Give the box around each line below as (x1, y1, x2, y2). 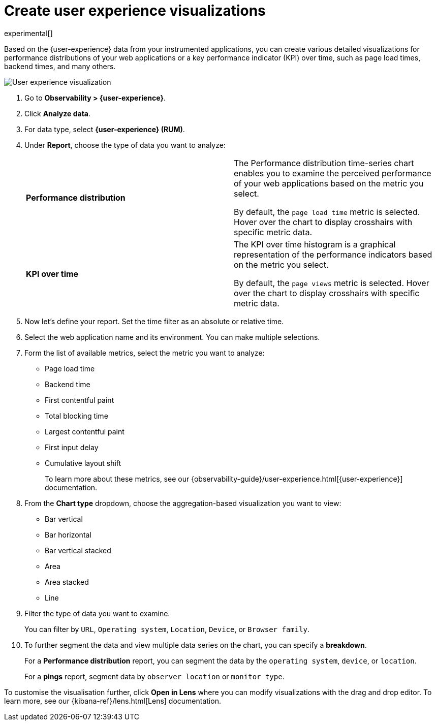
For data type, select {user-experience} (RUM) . (24, 124, 185, 134)
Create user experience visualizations (4, 2, 266, 19)
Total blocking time (45, 411, 108, 420)
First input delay (45, 443, 99, 452)
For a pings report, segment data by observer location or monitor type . (24, 672, 285, 681)
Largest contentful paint (45, 427, 124, 436)
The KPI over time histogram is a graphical (234, 239, 396, 249)
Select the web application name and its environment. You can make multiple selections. (24, 332, 320, 341)
